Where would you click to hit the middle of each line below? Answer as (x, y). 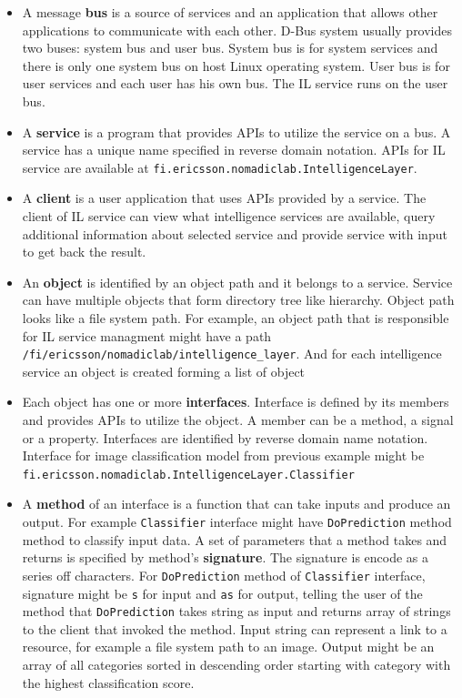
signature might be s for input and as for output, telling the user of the (222, 593)
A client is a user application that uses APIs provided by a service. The (224, 198)
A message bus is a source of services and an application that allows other (230, 12)
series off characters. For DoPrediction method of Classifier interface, (224, 575)
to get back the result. (84, 252)
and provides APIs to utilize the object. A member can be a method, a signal (238, 420)
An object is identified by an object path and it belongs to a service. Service (237, 282)
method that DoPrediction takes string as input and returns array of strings (236, 611)
